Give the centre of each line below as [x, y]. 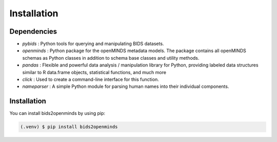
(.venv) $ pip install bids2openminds [69, 127]
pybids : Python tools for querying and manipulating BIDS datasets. [93, 44]
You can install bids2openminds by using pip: [57, 113]
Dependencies [33, 31]
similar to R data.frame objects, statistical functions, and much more [94, 72]
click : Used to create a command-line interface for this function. [91, 80]
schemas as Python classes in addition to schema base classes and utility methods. [111, 58]
